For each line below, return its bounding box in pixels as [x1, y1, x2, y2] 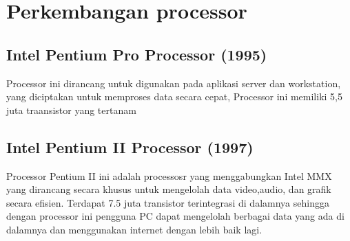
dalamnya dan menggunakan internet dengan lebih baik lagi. [6, 222, 262, 236]
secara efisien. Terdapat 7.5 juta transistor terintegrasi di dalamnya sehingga [6, 195, 329, 209]
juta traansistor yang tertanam [6, 102, 136, 117]
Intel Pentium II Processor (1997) [6, 136, 254, 157]
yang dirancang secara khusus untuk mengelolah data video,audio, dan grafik [6, 182, 331, 196]
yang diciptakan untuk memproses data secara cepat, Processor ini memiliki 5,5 [6, 89, 342, 104]
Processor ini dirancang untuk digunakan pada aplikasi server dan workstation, [6, 76, 341, 90]
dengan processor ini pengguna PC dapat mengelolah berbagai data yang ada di [6, 209, 344, 223]
